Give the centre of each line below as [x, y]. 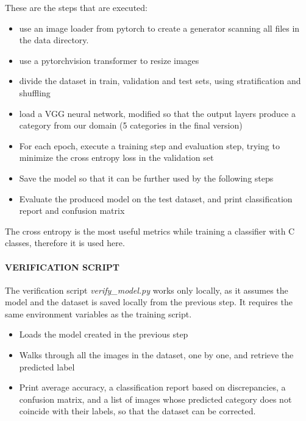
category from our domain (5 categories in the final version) [131, 125]
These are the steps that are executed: [76, 7]
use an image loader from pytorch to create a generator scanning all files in [159, 28]
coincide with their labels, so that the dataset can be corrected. [137, 411]
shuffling [35, 92]
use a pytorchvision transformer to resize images [109, 60]
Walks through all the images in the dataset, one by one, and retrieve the [156, 355]
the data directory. [54, 40]
